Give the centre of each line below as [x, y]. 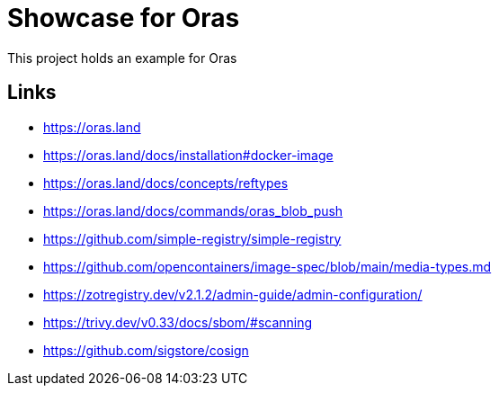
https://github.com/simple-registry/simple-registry [192, 238]
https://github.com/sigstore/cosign [146, 350]
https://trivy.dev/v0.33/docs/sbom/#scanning [178, 322]
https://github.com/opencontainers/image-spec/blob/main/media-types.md [267, 266]
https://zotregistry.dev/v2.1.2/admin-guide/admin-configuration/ [233, 294]
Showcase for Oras [124, 18]
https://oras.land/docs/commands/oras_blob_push [193, 210]
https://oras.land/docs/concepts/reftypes [166, 183]
